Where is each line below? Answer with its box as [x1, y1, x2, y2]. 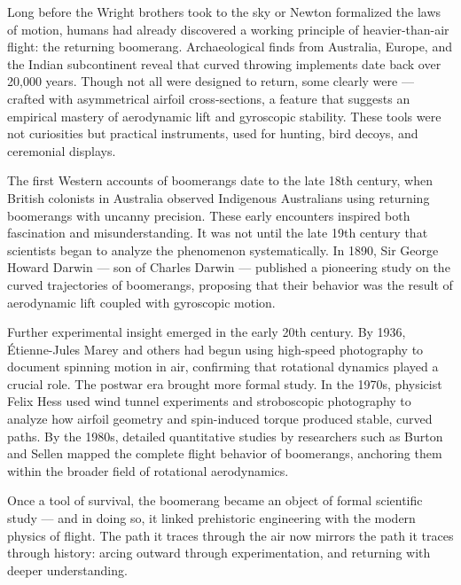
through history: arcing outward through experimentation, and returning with [7, 543, 431, 562]
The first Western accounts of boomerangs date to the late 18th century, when [7, 171, 433, 190]
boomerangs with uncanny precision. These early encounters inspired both [7, 206, 410, 224]
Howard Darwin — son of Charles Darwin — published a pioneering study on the [7, 258, 450, 277]
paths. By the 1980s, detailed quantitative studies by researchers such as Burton [7, 426, 443, 445]
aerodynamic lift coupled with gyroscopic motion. [7, 292, 276, 311]
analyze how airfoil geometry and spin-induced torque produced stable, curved [7, 409, 433, 428]
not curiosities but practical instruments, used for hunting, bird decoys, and [7, 124, 418, 143]
